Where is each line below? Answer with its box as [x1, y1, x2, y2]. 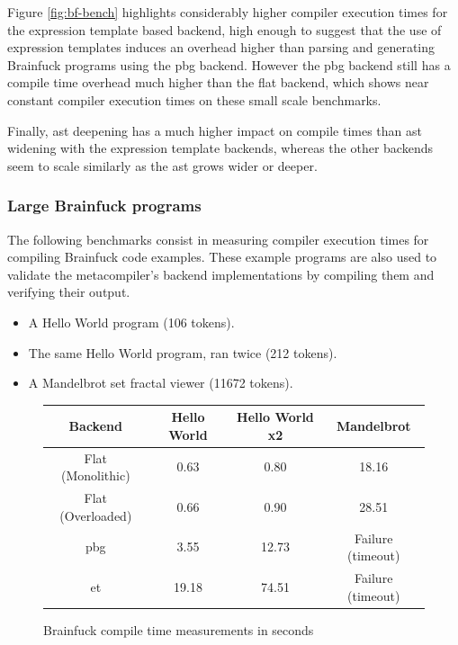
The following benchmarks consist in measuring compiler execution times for [7, 229, 429, 248]
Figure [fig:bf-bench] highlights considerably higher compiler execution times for [7, 3, 448, 21]
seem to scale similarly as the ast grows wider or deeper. [7, 156, 318, 175]
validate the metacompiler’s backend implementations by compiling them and [7, 264, 435, 283]
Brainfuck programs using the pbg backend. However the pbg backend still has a [7, 55, 451, 74]
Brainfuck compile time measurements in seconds [43, 620, 314, 639]
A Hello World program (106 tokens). [28, 312, 235, 331]
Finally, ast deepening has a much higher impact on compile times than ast [7, 121, 422, 139]
